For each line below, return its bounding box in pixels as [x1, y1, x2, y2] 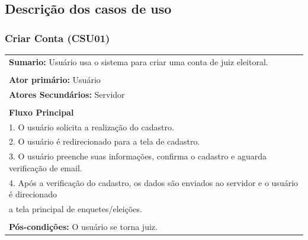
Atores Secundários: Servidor [9, 88, 125, 100]
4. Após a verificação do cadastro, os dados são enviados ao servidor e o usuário [9, 176, 299, 188]
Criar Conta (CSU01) [5, 30, 110, 45]
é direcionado [9, 188, 57, 200]
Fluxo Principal [9, 105, 74, 118]
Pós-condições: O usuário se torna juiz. [9, 220, 158, 233]
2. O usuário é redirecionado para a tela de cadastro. [9, 135, 200, 148]
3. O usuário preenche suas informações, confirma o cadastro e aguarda [9, 150, 267, 162]
